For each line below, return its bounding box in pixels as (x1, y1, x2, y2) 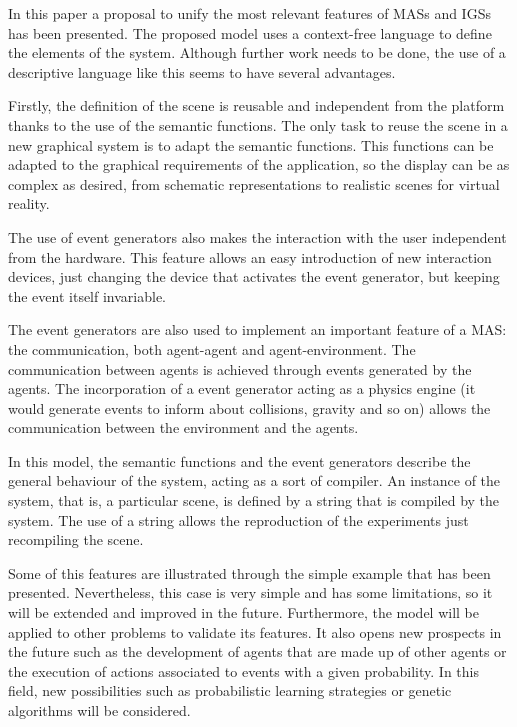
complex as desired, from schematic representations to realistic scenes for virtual (8, 173, 500, 194)
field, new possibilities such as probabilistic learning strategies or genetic (8, 680, 452, 701)
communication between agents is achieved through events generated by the (8, 358, 472, 379)
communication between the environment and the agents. (8, 417, 359, 438)
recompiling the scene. (8, 529, 144, 550)
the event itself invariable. (8, 285, 167, 306)
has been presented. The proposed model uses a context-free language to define (8, 22, 492, 43)
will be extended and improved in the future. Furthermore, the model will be (8, 602, 479, 623)
